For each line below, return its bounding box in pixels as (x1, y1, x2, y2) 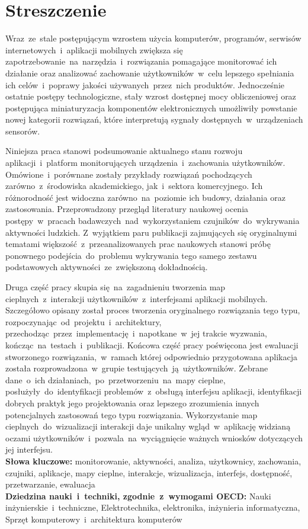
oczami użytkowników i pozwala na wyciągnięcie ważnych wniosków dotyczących (5, 431, 303, 444)
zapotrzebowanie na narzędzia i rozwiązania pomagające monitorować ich (5, 55, 277, 68)
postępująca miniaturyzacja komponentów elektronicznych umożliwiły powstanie (5, 101, 297, 114)
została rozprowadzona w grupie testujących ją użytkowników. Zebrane (5, 362, 268, 374)
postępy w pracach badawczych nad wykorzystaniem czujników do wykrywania (5, 214, 300, 227)
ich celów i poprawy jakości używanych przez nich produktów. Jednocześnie (5, 78, 285, 91)
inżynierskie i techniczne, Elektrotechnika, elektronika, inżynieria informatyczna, (5, 501, 300, 514)
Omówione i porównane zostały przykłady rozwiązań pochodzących (5, 168, 252, 180)
